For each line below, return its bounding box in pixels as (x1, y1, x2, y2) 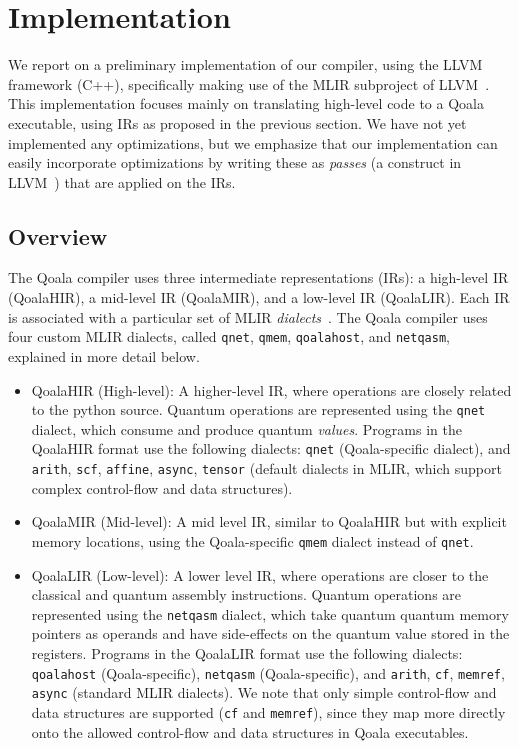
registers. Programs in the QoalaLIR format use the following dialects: (31, 642, 463, 663)
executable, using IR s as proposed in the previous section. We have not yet (8, 112, 467, 133)
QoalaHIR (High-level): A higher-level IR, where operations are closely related (31, 379, 512, 400)
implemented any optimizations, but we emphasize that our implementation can (8, 132, 498, 153)
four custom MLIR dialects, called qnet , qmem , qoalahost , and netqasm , (8, 326, 450, 347)
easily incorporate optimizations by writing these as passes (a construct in (8, 152, 462, 173)
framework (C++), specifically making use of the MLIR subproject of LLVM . (8, 73, 490, 94)
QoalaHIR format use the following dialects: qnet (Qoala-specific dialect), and (31, 438, 511, 459)
